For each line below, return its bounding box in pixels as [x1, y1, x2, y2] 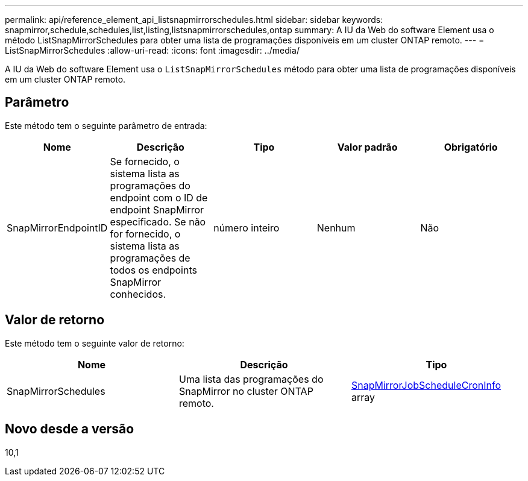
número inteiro [213, 221, 280, 234]
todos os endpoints [110, 263, 197, 276]
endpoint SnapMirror [110, 203, 204, 216]
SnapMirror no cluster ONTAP [178, 385, 313, 397]
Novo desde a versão [5, 421, 134, 437]
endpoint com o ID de [110, 191, 208, 204]
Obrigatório [444, 140, 498, 153]
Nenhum [316, 221, 356, 234]
